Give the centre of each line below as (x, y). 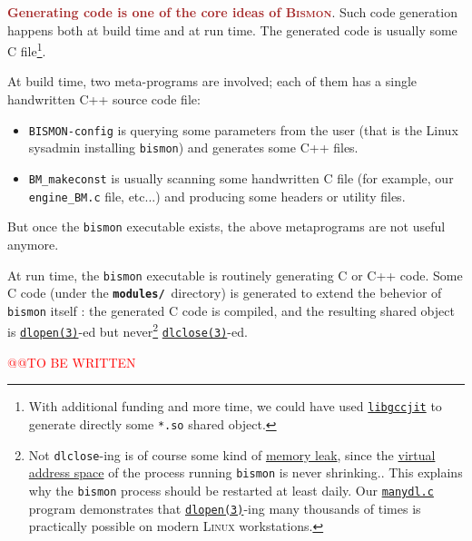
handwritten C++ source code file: (104, 99)
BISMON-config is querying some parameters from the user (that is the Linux (243, 129)
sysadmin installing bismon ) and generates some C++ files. (193, 148)
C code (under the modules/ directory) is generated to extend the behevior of (225, 293)
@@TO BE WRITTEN (72, 362)
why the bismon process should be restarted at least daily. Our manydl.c (231, 490)
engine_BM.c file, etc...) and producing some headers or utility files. (217, 196)
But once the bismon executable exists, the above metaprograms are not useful (226, 226)
